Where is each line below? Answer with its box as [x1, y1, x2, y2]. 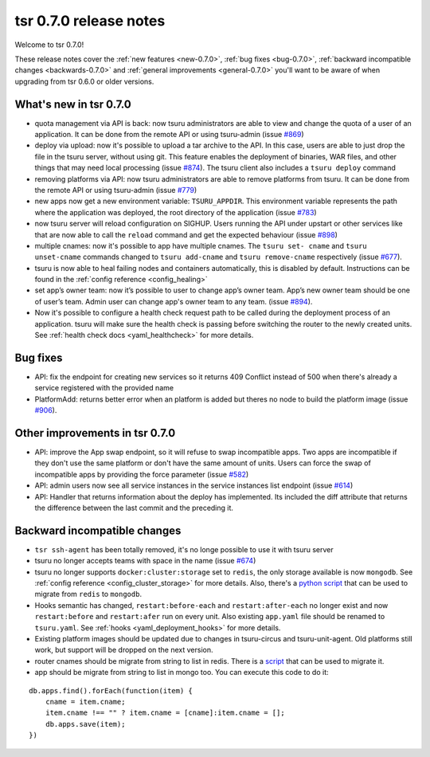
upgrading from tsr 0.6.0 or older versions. [14, 76, 154, 86]
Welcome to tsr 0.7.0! [14, 40, 84, 49]
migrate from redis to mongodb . [34, 590, 143, 599]
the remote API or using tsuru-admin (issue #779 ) [34, 185, 197, 194]
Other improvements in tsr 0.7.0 [14, 426, 176, 440]
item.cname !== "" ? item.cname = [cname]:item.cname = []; [45, 708, 286, 717]
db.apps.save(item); [45, 720, 126, 728]
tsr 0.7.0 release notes [14, 12, 166, 29]
